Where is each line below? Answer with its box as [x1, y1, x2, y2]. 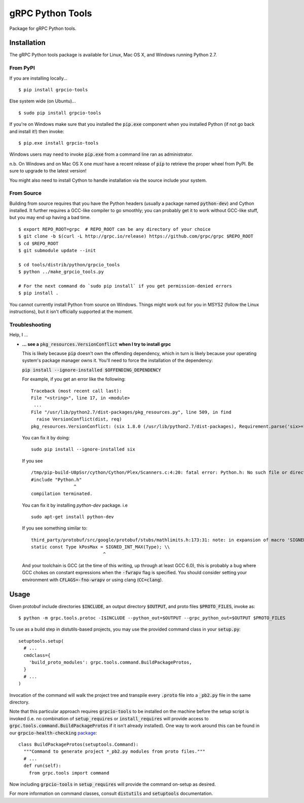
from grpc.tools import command [28, 770, 109, 776]
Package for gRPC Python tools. [9, 25, 77, 31]
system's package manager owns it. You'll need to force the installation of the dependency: [22, 358, 213, 364]
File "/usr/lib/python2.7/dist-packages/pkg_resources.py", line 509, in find [31, 409, 232, 415]
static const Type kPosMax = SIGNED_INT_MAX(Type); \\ [31, 544, 170, 550]
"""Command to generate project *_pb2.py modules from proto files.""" [23, 749, 206, 754]
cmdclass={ [23, 652, 51, 658]
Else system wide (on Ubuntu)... [9, 98, 76, 104]
